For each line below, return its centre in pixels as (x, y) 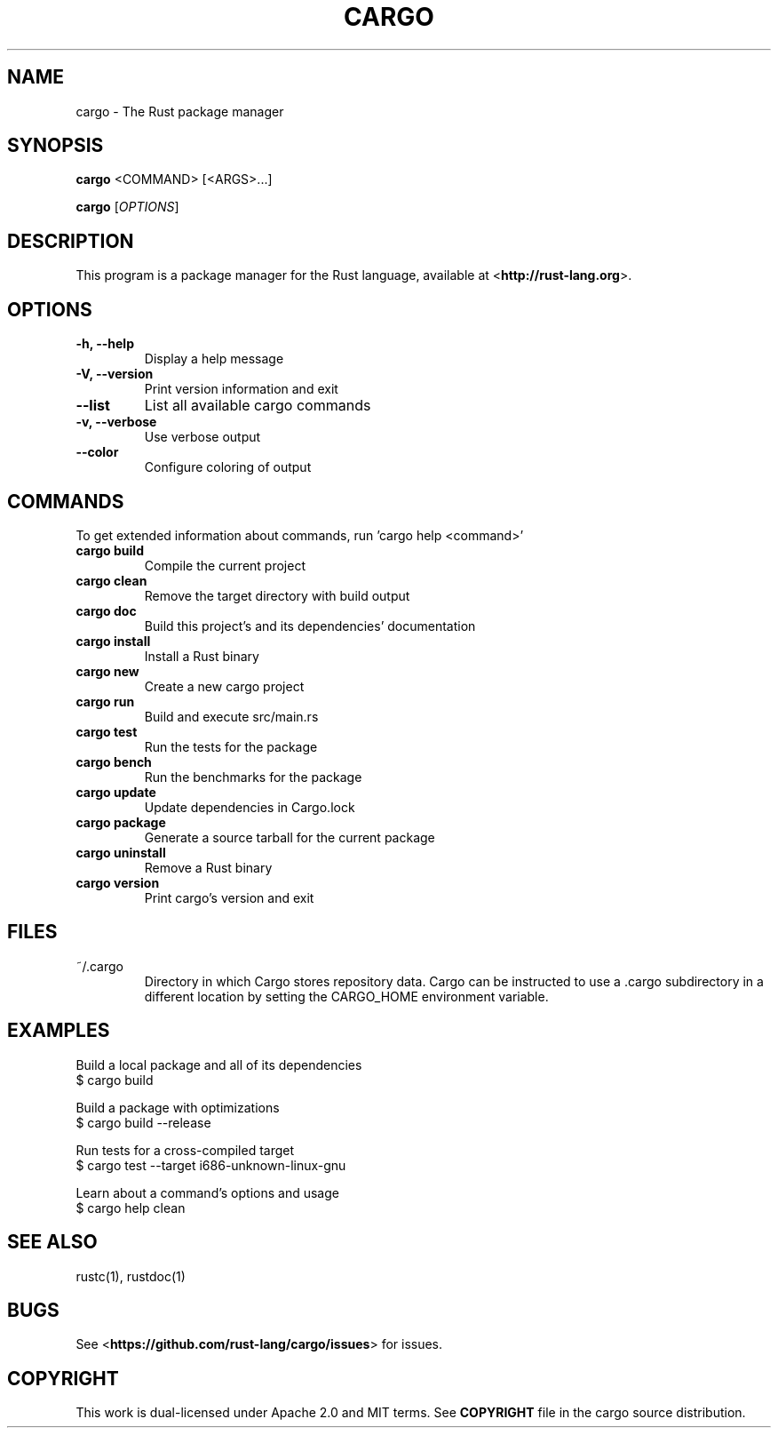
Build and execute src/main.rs (231, 716)
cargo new (107, 671)
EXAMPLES (59, 1031)
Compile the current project (225, 565)
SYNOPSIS (56, 146)
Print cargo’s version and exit (229, 897)
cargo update (116, 792)
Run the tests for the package (231, 746)
